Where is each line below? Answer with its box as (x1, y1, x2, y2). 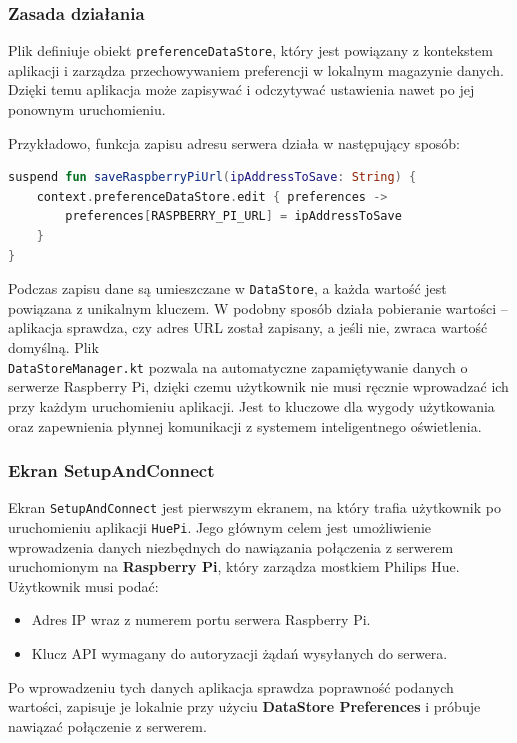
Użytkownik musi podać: (8, 575, 159, 596)
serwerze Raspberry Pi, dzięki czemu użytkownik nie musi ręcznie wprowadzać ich (8, 376, 509, 397)
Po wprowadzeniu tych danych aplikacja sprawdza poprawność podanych (8, 676, 454, 697)
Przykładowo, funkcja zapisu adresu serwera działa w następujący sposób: (8, 132, 461, 153)
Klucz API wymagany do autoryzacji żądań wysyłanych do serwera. (31, 643, 448, 663)
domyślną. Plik (8, 337, 99, 358)
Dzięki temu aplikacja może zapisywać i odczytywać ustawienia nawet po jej (8, 79, 475, 100)
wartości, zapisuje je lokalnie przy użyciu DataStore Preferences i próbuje (8, 696, 481, 717)
